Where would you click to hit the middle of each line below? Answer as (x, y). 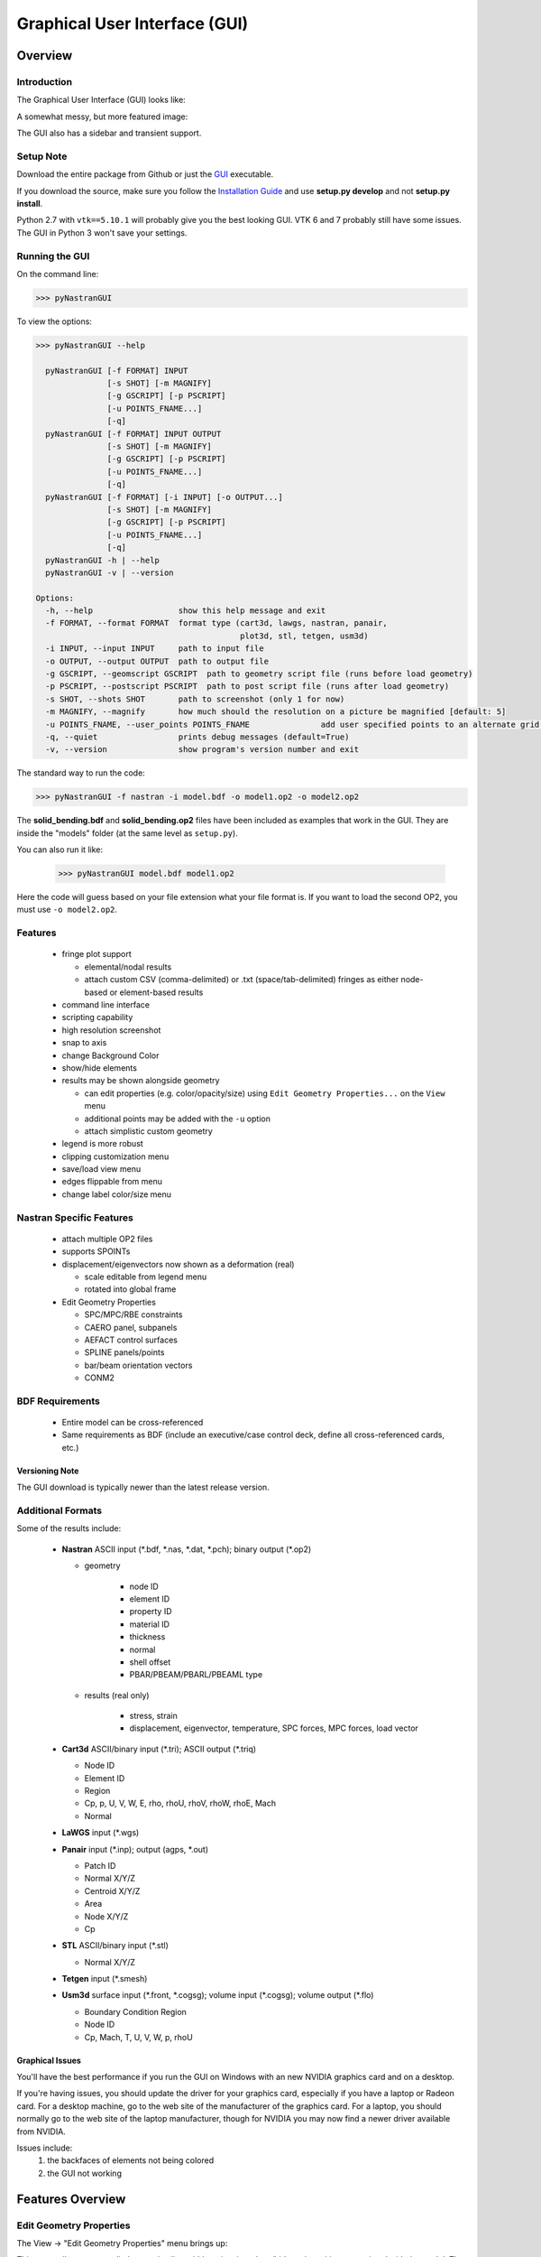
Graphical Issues (49, 2060)
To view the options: (54, 321)
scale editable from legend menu (146, 1277)
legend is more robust (102, 1144)
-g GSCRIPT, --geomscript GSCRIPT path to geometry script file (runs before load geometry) (259, 674)
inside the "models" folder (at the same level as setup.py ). (127, 833)
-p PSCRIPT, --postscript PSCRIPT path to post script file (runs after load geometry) (248, 687)
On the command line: (58, 274)
